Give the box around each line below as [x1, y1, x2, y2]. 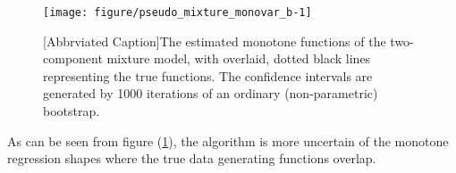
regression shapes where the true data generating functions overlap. [7, 149, 376, 168]
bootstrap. [43, 102, 100, 120]
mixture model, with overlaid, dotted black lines [106, 49, 371, 68]
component [43, 49, 103, 68]
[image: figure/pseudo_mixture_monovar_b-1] [43, 6, 312, 19]
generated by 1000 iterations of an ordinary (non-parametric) [43, 84, 378, 103]
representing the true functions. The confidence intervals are [43, 66, 373, 85]
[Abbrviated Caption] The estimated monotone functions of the [43, 31, 386, 50]
